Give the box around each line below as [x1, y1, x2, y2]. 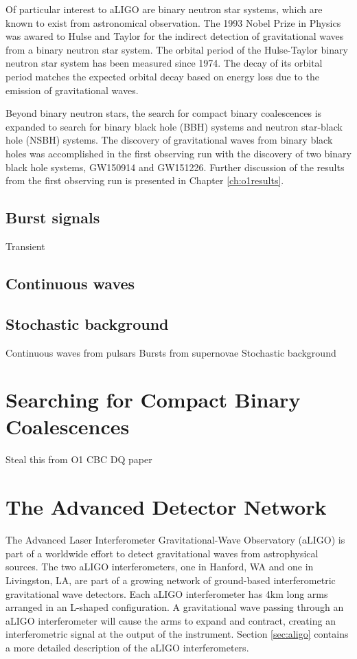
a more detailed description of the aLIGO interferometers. [5, 640, 249, 654]
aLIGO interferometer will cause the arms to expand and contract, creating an [5, 613, 336, 627]
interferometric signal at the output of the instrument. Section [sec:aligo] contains [5, 627, 349, 641]
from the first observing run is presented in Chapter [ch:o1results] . [5, 173, 284, 188]
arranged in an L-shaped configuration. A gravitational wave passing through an [5, 600, 344, 614]
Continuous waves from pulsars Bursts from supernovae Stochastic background [5, 345, 336, 359]
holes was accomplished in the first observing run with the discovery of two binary [5, 146, 352, 160]
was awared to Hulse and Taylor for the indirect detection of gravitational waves [5, 29, 344, 43]
